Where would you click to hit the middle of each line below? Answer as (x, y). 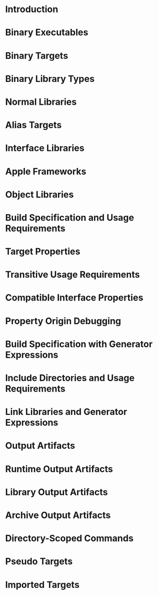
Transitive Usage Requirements (73, 275)
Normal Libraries (41, 102)
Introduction (32, 9)
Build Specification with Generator (79, 344)
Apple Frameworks (46, 171)
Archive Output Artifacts (58, 515)
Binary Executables (47, 33)
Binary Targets (37, 55)
